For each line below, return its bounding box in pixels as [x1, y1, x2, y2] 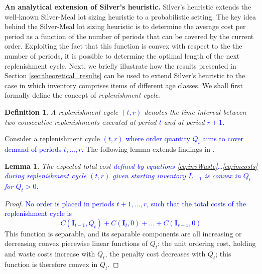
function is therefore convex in [5, 259, 98, 269]
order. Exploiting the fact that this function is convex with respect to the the [5, 41, 242, 51]
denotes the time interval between [144, 106, 246, 117]
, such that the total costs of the [147, 198, 246, 208]
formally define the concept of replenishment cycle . [5, 90, 161, 100]
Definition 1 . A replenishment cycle [5, 106, 118, 117]
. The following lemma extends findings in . [81, 143, 215, 154]
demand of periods [5, 143, 62, 154]
